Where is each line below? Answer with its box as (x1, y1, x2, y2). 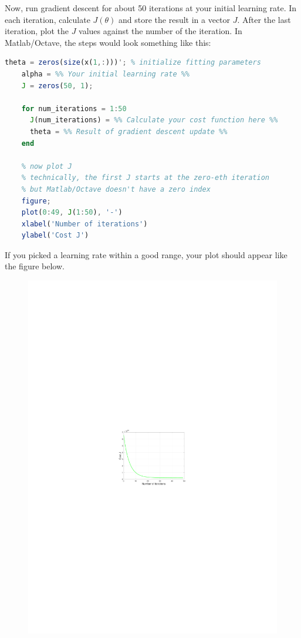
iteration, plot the (5, 25, 69, 37)
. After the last (237, 13, 291, 25)
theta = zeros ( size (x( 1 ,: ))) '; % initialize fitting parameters (5, 58, 261, 67)
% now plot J (21, 162, 72, 171)
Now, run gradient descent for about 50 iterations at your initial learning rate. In (5, 2, 297, 14)
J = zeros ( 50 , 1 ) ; (21, 81, 93, 90)
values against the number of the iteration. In (79, 25, 242, 37)
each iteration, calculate (5, 13, 90, 25)
